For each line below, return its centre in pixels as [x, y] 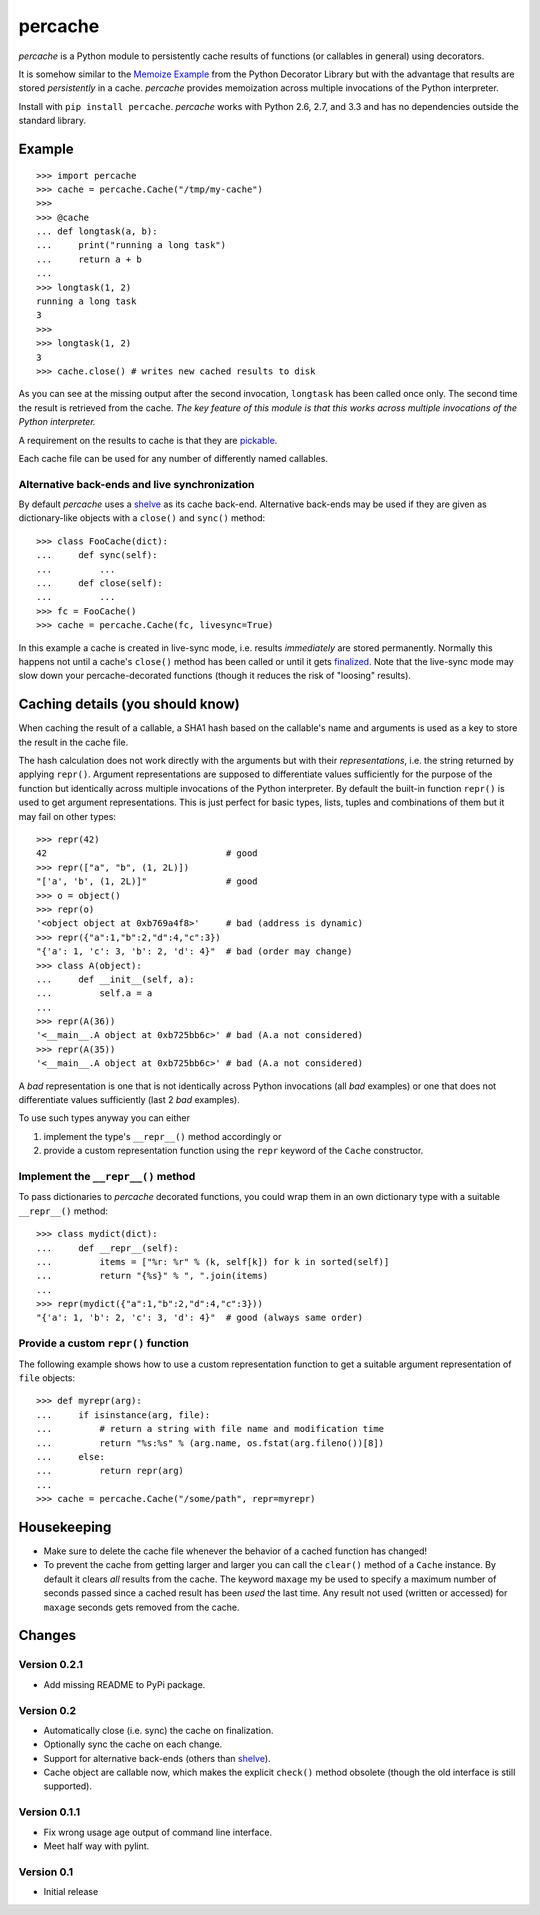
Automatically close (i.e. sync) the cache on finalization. [158, 1730]
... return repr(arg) [110, 1471]
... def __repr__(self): [107, 1248]
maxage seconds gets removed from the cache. [141, 1607]
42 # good [147, 853]
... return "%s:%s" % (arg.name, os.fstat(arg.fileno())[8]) [210, 1443]
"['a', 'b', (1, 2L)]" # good [147, 881]
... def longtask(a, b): [97, 231]
